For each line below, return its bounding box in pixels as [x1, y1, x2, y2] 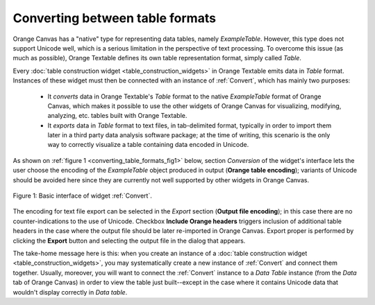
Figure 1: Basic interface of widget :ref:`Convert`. [12, 191, 152, 200]
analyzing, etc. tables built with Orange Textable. [47, 112, 187, 120]
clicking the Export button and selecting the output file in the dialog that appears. [12, 236, 246, 245]
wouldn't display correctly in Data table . [12, 288, 128, 296]
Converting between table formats [12, 10, 217, 26]
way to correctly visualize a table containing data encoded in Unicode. [47, 141, 249, 149]
